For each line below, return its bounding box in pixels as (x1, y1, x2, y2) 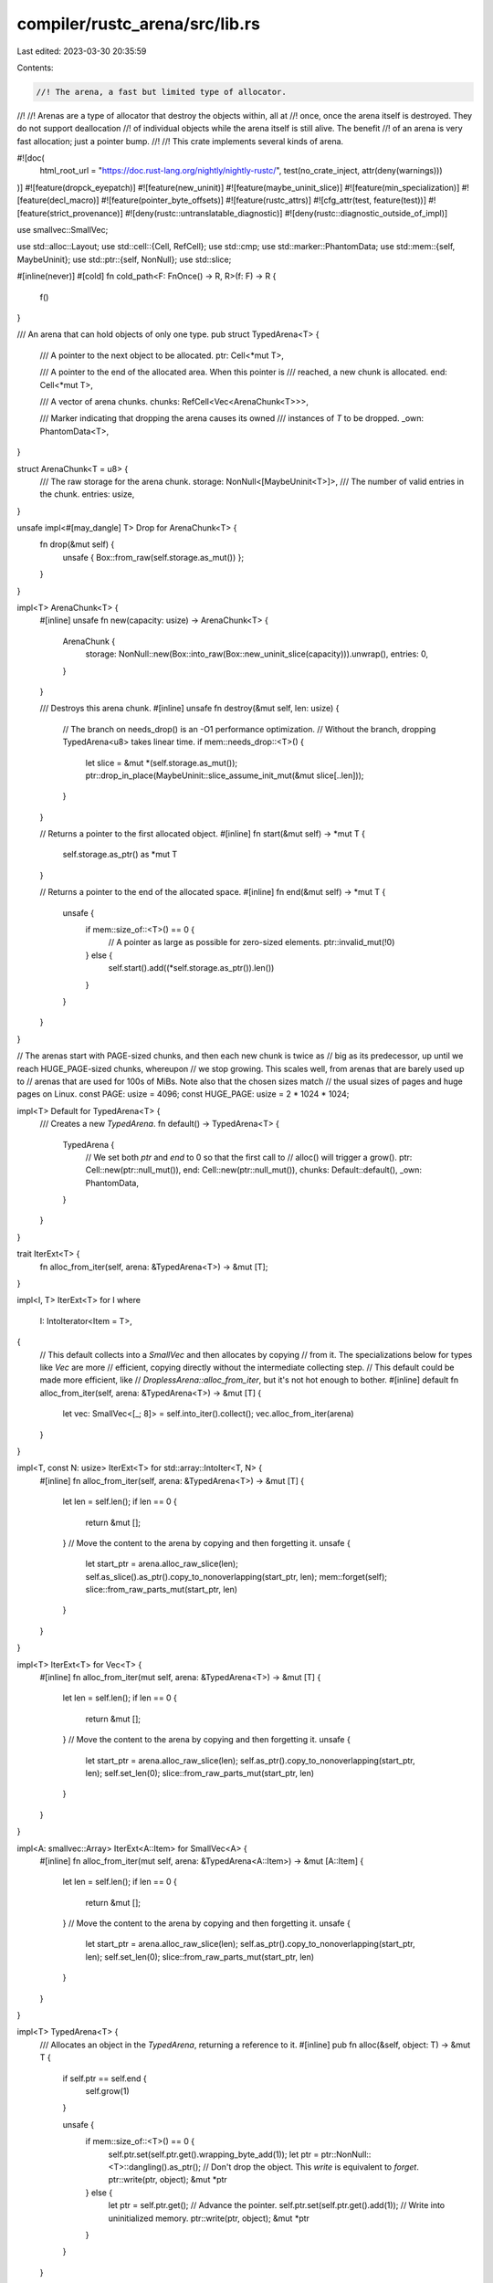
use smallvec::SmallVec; (16, 225, 109, 236)
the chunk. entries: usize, (39, 489, 135, 500)
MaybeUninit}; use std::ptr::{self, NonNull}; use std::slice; (16, 254, 232, 265)
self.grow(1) (85, 2086, 130, 2096)
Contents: (16, 62, 54, 73)
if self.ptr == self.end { (62, 2073, 147, 2084)
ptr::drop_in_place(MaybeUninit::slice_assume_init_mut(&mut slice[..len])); (85, 770, 364, 781)
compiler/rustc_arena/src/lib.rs (16, 14, 260, 34)
